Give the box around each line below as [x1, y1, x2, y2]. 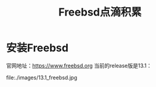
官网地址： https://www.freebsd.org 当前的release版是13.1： [6, 62, 152, 69]
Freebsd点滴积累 [58, 5, 142, 19]
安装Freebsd [6, 41, 68, 55]
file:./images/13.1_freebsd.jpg [6, 74, 77, 81]
